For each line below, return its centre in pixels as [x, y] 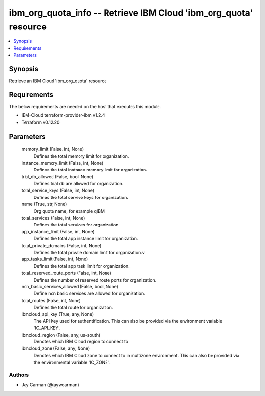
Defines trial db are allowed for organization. [79, 184]
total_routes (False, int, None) [51, 300]
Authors [19, 375]
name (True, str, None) [44, 204]
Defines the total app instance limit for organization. [86, 239]
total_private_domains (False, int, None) [61, 245]
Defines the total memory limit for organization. [81, 156]
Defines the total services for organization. [77, 225]
